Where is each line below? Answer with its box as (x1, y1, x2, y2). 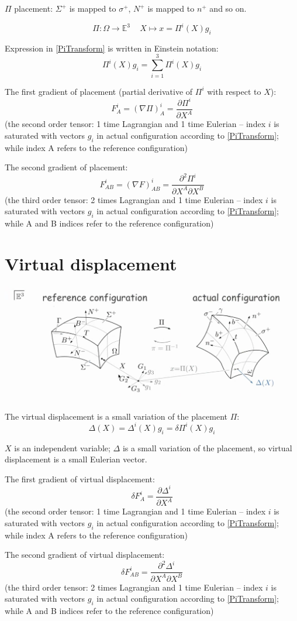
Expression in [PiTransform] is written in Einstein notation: (5, 42, 219, 54)
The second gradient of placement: (5, 161, 128, 173)
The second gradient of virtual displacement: (5, 548, 165, 561)
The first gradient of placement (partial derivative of (5, 85, 193, 97)
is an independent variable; (14, 441, 110, 454)
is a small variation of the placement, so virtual (122, 441, 292, 454)
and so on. (209, 2, 247, 14)
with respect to (207, 85, 261, 97)
